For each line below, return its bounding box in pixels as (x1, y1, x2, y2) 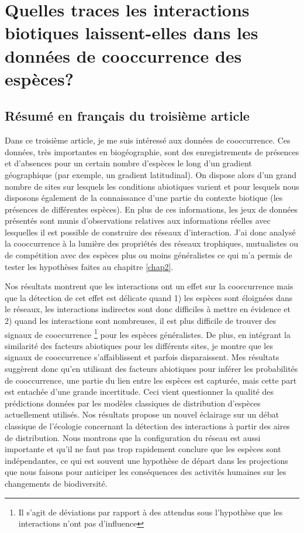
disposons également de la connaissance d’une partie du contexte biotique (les (5, 192, 283, 204)
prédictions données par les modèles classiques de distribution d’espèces (5, 397, 261, 409)
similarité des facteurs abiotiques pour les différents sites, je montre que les (5, 339, 273, 351)
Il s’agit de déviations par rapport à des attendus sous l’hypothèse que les (18, 505, 283, 518)
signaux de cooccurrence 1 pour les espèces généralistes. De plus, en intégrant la (5, 326, 291, 340)
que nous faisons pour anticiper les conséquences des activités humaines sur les (5, 466, 286, 478)
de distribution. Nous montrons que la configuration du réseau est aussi (5, 431, 261, 443)
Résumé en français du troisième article (5, 107, 250, 125)
